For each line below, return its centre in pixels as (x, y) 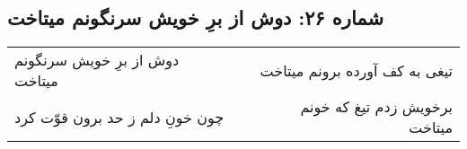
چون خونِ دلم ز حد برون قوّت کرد (119, 117)
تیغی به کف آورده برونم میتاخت (356, 70)
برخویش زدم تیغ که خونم (376, 107)
